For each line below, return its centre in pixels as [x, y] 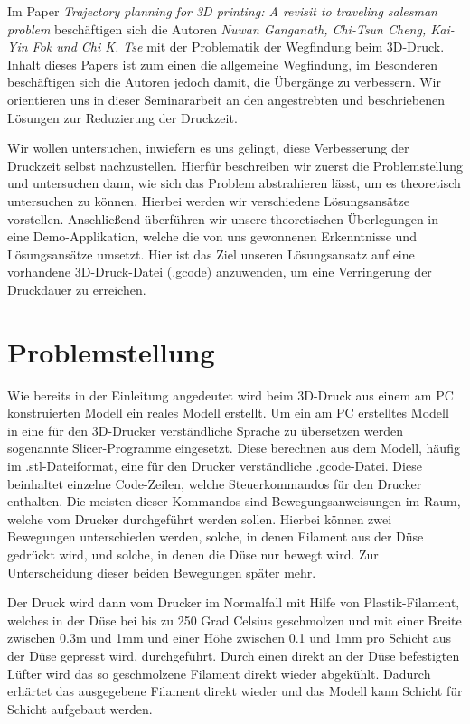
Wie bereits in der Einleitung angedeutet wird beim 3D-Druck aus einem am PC [230, 395]
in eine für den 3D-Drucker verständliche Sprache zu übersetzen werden [205, 430]
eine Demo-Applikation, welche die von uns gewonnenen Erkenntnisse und [212, 236]
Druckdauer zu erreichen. [77, 289]
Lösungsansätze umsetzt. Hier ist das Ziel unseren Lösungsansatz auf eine [211, 254]
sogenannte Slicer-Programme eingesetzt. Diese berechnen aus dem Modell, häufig [234, 448]
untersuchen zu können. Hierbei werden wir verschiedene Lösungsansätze [208, 200]
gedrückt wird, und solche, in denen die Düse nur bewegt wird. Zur [193, 554]
